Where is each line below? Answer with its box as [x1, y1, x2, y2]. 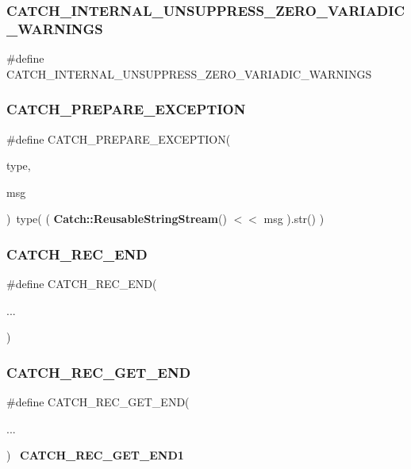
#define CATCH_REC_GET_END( [6, 394, 190, 410]
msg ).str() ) [263, 210, 325, 227]
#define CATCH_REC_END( [6, 275, 157, 292]
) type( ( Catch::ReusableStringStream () [6, 210, 227, 227]
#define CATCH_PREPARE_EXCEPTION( [6, 130, 231, 147]
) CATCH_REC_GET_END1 [6, 447, 184, 463]
